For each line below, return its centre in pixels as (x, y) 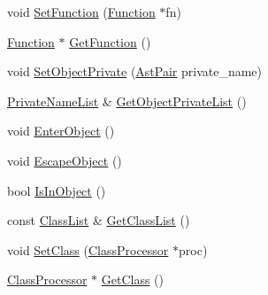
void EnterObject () (61, 131)
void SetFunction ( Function (81, 12)
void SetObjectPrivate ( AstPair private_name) (135, 71)
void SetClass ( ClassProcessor (88, 249)
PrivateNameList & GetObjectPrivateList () (127, 101)
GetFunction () (110, 41)
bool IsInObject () (57, 190)
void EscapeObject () (65, 160)
